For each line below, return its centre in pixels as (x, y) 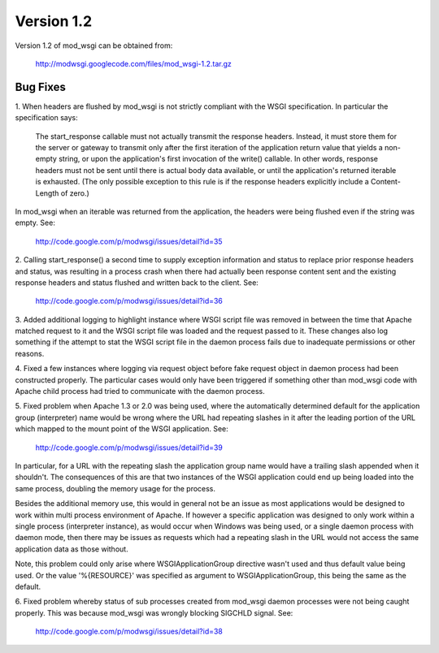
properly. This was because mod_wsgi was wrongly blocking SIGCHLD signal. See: (154, 612)
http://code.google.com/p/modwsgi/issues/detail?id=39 (129, 448)
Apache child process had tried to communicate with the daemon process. (140, 391)
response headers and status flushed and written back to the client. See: (137, 282)
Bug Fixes (41, 86)
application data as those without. (72, 549)
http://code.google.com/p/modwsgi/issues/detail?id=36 (129, 301)
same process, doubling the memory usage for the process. (115, 488)
